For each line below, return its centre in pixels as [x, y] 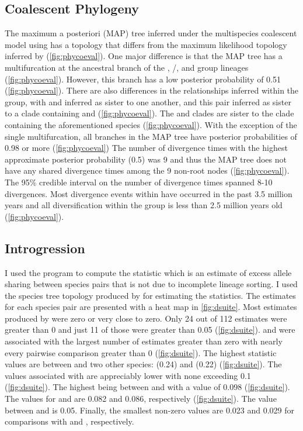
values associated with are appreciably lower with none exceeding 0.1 [128, 375]
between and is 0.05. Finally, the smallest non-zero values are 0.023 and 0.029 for [150, 410]
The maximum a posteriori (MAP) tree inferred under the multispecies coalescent [151, 33]
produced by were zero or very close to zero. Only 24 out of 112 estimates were [146, 318]
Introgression [45, 248]
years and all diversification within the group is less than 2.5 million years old [144, 205]
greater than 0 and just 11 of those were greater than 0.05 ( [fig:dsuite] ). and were [150, 330]
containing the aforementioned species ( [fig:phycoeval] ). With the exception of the [151, 124]
